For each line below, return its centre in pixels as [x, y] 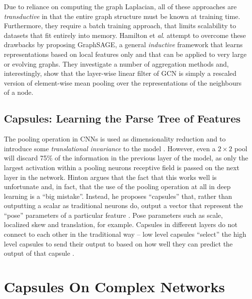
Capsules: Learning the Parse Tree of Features [122, 118]
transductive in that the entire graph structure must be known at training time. [122, 16]
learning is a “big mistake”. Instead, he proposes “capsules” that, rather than [118, 196]
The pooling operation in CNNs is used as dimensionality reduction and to [115, 139]
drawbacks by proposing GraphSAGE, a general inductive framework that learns [123, 44]
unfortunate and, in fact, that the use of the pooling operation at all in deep [117, 186]
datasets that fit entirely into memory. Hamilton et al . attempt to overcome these [125, 35]
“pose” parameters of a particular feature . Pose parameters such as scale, [113, 215]
